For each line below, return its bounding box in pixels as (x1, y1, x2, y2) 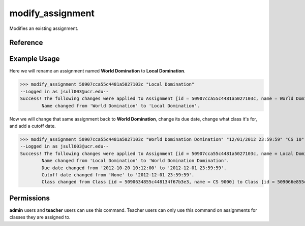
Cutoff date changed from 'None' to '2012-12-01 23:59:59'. (41, 172, 195, 177)
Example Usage (9, 55, 60, 63)
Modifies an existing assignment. (9, 25, 79, 31)
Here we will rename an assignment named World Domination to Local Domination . (9, 68, 186, 74)
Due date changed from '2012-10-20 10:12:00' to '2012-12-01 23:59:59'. (41, 165, 227, 171)
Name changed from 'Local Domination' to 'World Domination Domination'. (41, 158, 230, 164)
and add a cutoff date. (9, 123, 56, 129)
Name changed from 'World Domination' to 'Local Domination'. (41, 103, 200, 108)
